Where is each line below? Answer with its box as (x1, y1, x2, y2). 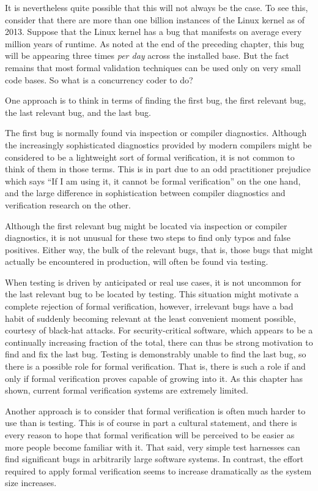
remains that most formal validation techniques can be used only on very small (5, 61, 301, 74)
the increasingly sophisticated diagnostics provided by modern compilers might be (5, 138, 312, 151)
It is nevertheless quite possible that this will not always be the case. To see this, (5, 1, 308, 13)
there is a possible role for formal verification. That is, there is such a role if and (5, 360, 306, 373)
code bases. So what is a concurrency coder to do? (5, 73, 193, 86)
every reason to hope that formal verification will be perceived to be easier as (5, 428, 295, 441)
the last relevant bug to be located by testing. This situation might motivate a (5, 287, 299, 300)
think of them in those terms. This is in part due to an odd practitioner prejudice (5, 162, 311, 175)
